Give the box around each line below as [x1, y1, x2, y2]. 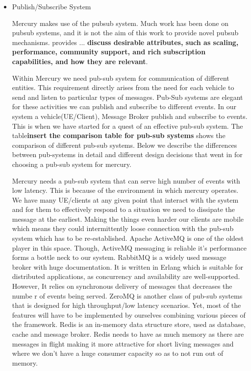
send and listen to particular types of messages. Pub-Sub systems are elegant [12, 92, 243, 102]
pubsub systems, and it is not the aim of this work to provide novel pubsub [12, 27, 239, 38]
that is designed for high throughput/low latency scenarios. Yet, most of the [12, 300, 241, 310]
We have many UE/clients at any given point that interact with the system [12, 194, 239, 205]
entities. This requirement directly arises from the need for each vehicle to [12, 82, 234, 93]
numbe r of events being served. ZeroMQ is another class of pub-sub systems [12, 290, 243, 301]
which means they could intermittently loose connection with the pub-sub [12, 223, 234, 233]
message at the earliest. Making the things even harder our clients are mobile [12, 213, 244, 224]
